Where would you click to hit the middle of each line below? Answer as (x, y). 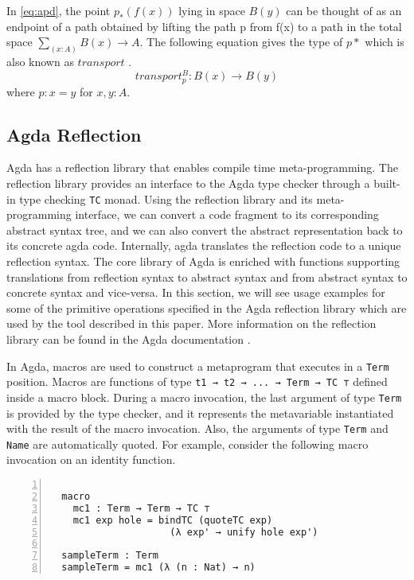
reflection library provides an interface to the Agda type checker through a (188, 183)
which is (385, 42)
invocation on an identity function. (91, 459)
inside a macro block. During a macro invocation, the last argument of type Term (204, 397)
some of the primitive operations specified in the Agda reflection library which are (207, 308)
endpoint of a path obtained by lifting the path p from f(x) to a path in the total (204, 26)
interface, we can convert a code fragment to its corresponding (227, 214)
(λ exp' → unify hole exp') (244, 532)
